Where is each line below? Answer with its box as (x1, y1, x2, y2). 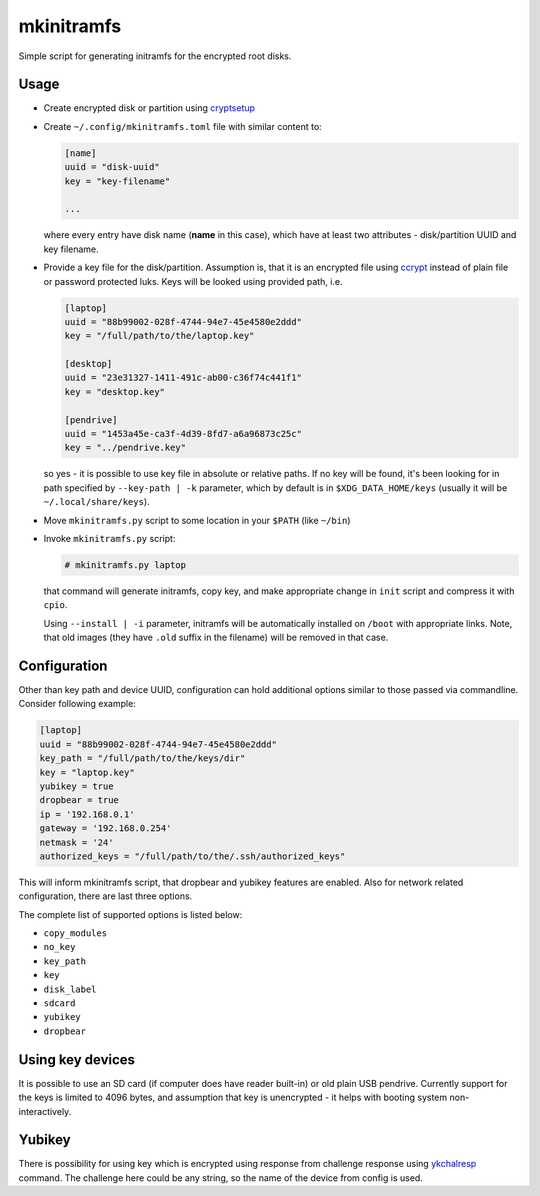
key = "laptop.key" (39, 766, 135, 778)
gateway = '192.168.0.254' (39, 823, 172, 834)
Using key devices (18, 1051, 135, 1068)
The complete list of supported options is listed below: (18, 908, 243, 920)
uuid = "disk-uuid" (64, 161, 160, 173)
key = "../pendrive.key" (64, 442, 187, 454)
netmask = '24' (39, 836, 114, 848)
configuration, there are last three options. (18, 890, 193, 902)
